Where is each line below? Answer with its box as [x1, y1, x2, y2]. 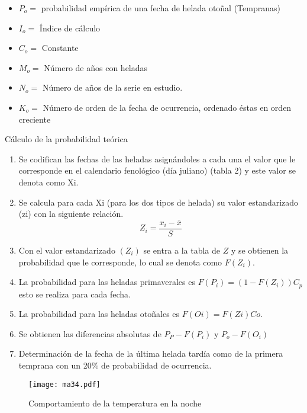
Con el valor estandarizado [18, 244, 115, 256]
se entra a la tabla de [143, 244, 221, 256]
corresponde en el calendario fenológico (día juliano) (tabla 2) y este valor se [18, 164, 296, 177]
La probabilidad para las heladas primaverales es [18, 276, 195, 288]
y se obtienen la [231, 244, 289, 256]
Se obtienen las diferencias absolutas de [18, 327, 161, 340]
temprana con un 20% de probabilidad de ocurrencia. [18, 359, 212, 372]
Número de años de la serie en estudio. [42, 81, 183, 94]
